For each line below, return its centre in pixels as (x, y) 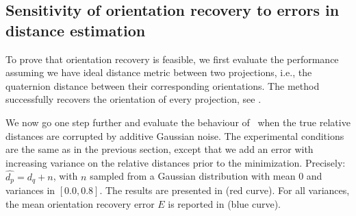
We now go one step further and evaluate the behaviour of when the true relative (178, 122)
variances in (30, 190)
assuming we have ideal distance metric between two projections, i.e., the (159, 72)
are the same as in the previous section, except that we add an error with (160, 149)
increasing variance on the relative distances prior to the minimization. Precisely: (176, 162)
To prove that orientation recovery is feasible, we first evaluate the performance (172, 59)
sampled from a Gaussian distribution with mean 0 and (206, 176)
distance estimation (76, 30)
